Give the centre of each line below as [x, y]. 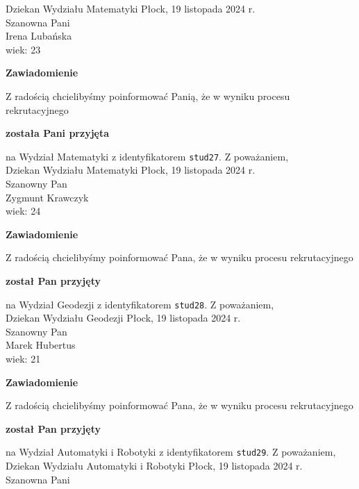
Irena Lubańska [39, 36]
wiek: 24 [23, 211]
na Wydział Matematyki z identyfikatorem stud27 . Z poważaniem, [147, 156]
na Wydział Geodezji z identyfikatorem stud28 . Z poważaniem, [140, 304]
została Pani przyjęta [58, 133]
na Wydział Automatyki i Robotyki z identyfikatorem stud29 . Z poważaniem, [171, 452]
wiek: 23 [23, 49]
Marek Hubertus [41, 345]
